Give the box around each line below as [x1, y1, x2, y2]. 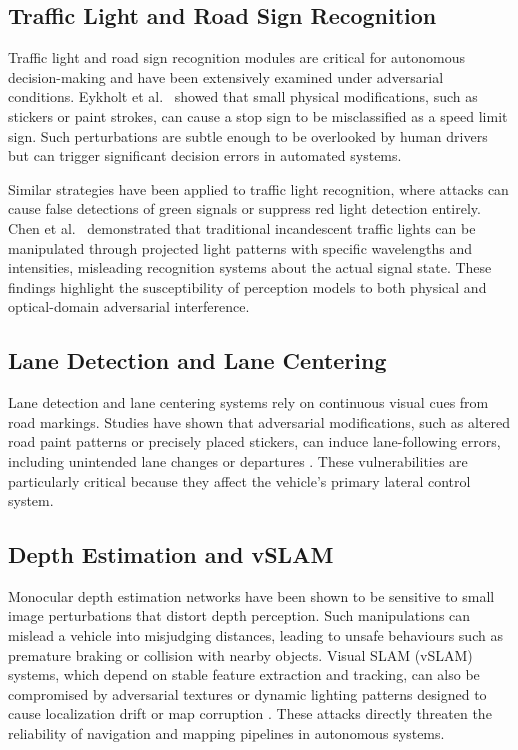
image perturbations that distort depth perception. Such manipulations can [8, 605, 471, 626]
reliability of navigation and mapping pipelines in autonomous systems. [8, 723, 445, 744]
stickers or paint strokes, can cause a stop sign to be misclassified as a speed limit [8, 105, 508, 126]
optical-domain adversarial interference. [8, 296, 250, 317]
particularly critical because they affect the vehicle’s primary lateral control [8, 470, 471, 491]
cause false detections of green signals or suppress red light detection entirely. [8, 198, 481, 219]
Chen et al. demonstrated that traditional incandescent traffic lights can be [8, 217, 476, 238]
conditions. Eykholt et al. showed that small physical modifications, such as [8, 86, 478, 107]
